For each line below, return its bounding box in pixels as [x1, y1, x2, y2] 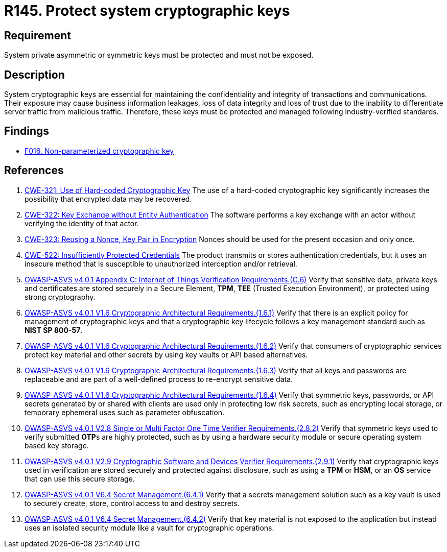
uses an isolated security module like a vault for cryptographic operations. [25, 523, 274, 532]
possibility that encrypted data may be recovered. [25, 194, 192, 203]
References [4, 164, 64, 177]
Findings [4, 125, 50, 138]
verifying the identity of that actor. [25, 219, 139, 228]
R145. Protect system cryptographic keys [4, 2, 290, 19]
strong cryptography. [25, 292, 96, 301]
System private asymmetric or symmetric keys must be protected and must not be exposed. [4, 51, 314, 60]
